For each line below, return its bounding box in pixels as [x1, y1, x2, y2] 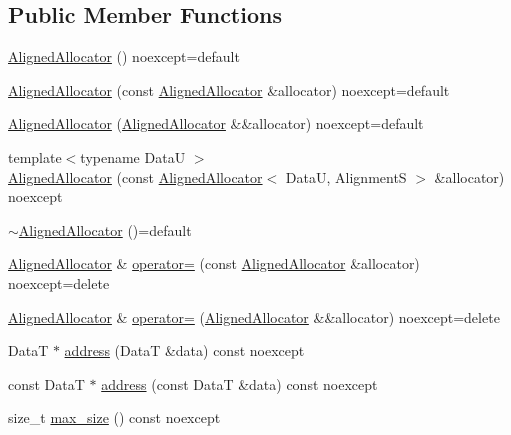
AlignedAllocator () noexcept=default [8, 46, 240, 67]
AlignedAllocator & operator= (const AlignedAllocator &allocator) [8, 253, 420, 274]
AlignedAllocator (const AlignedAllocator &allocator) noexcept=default [8, 79, 450, 100]
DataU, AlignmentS [285, 166, 407, 187]
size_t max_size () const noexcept [8, 407, 221, 428]
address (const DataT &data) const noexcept [101, 373, 378, 394]
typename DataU [80, 146, 186, 167]
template [8, 146, 62, 167]
